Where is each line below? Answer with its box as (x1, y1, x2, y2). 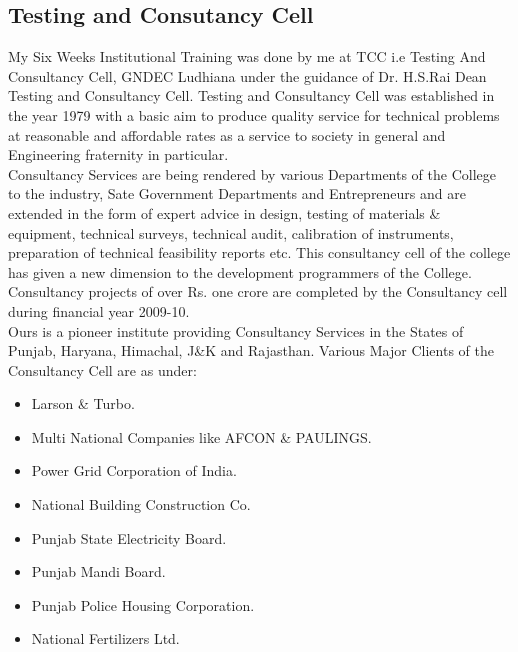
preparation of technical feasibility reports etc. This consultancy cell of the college (8, 242, 511, 263)
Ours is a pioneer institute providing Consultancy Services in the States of (8, 320, 464, 341)
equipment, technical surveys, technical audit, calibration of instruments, (8, 222, 454, 243)
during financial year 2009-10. (8, 300, 190, 321)
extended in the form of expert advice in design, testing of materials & (8, 202, 441, 223)
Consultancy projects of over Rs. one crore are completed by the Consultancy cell (8, 281, 508, 302)
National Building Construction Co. (31, 494, 251, 515)
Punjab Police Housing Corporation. (31, 594, 255, 615)
